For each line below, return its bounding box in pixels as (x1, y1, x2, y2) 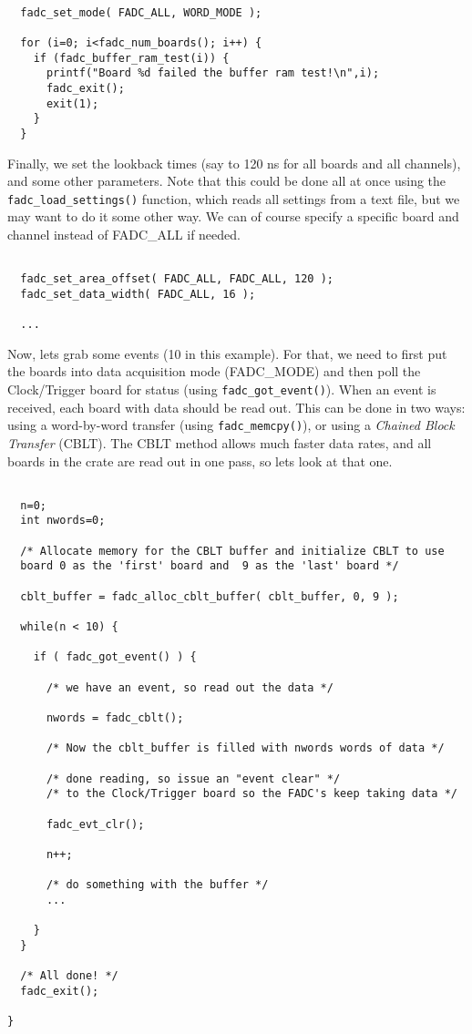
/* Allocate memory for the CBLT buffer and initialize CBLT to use (20, 544, 445, 558)
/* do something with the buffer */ (46, 878, 269, 892)
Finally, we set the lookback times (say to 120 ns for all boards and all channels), (7, 153, 461, 172)
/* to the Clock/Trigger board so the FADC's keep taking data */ (46, 787, 457, 801)
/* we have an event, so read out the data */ (46, 681, 333, 694)
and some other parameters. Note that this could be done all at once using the (7, 171, 446, 190)
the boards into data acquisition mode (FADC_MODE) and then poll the (7, 362, 421, 381)
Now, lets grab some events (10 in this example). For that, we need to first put (7, 343, 447, 363)
